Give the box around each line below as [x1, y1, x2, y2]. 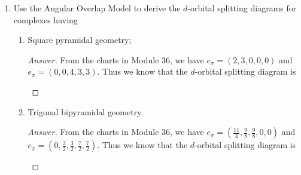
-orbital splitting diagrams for [187, 2, 297, 14]
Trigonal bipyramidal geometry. [28, 105, 144, 118]
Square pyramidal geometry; [28, 33, 132, 46]
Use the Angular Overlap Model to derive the [13, 2, 181, 14]
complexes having [13, 13, 78, 26]
